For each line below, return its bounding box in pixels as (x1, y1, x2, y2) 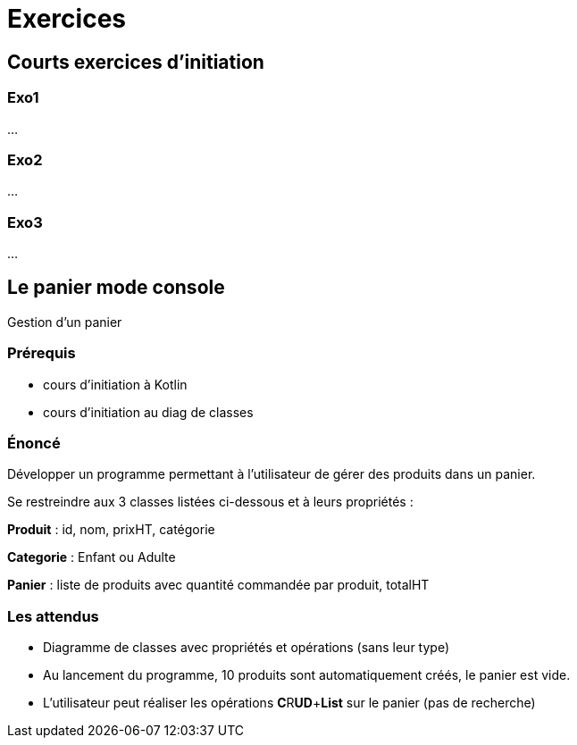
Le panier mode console (7, 276, 225, 299)
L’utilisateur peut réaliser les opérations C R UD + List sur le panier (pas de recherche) (43, 695, 536, 711)
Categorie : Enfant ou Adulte (7, 549, 176, 565)
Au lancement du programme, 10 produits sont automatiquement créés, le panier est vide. (43, 667, 571, 683)
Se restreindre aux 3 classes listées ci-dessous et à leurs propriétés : (7, 494, 414, 510)
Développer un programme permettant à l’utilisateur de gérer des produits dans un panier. (7, 466, 536, 482)
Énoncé (7, 434, 61, 453)
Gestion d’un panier (7, 314, 122, 330)
